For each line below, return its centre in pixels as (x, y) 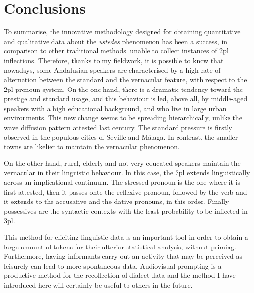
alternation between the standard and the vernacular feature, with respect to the (126, 79)
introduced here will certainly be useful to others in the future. (98, 284)
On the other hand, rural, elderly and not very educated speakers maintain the (122, 163)
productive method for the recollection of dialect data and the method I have (120, 275)
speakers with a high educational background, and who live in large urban (115, 108)
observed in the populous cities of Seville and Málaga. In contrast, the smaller (121, 137)
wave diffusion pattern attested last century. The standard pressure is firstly (118, 127)
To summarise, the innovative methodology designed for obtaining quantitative (122, 32)
